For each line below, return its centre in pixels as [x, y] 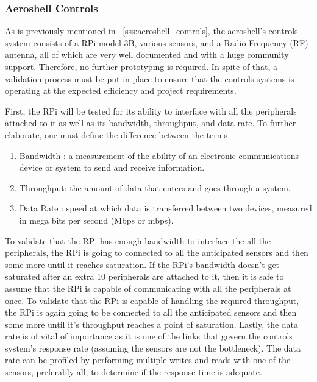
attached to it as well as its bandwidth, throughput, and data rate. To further [151, 123]
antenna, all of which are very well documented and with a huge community [147, 55]
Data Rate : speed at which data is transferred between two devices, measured [166, 208]
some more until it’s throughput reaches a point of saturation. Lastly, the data [152, 324]
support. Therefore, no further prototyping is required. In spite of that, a [141, 66]
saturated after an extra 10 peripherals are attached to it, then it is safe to [144, 276]
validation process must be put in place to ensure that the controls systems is [150, 78]
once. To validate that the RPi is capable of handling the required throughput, [152, 300]
